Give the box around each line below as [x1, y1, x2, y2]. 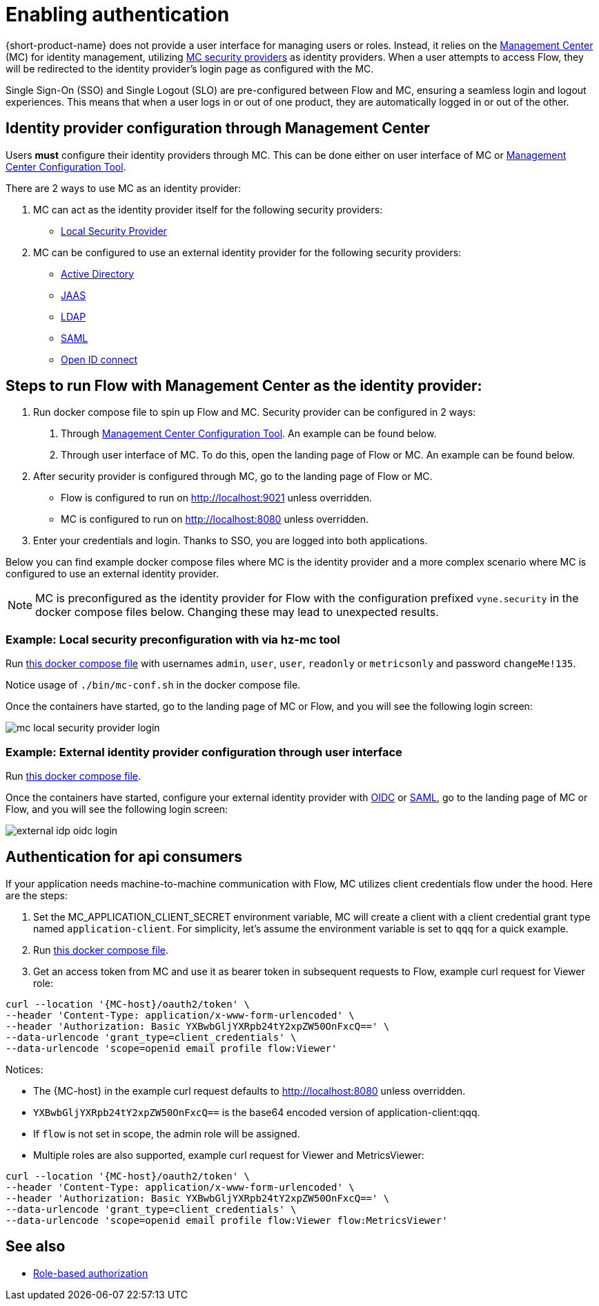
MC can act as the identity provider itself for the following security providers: [33, 203, 383, 215]
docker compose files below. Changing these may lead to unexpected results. [35, 605, 439, 620]
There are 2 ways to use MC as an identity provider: [6, 182, 242, 194]
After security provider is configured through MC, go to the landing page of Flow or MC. [33, 470, 433, 483]
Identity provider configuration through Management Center [6, 119, 430, 137]
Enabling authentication [6, 3, 230, 26]
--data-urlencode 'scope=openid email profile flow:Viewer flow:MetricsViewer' [6, 1214, 448, 1226]
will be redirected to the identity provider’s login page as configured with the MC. [6, 62, 374, 75]
